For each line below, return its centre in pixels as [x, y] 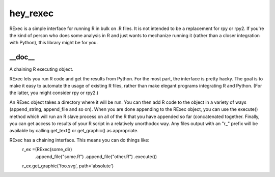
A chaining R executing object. [42, 69]
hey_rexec [32, 13]
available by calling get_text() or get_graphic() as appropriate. [74, 131]
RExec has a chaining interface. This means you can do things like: [79, 140]
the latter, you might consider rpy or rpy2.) [54, 93]
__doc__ [22, 57]
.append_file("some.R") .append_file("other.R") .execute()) [96, 156]
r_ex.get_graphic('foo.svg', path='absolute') [68, 166]
